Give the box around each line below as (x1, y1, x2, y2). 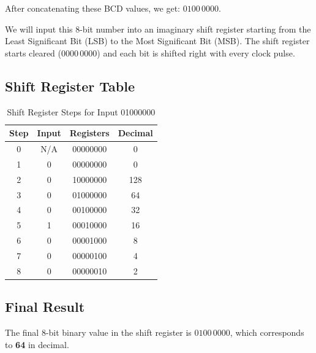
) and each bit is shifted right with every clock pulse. (97, 46, 295, 59)
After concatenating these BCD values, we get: (5, 2, 180, 14)
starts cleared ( (5, 46, 61, 59)
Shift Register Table (5, 76, 135, 95)
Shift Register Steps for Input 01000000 (7, 105, 156, 118)
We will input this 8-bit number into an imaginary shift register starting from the (5, 22, 311, 35)
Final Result (5, 297, 85, 316)
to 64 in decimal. (5, 338, 69, 351)
